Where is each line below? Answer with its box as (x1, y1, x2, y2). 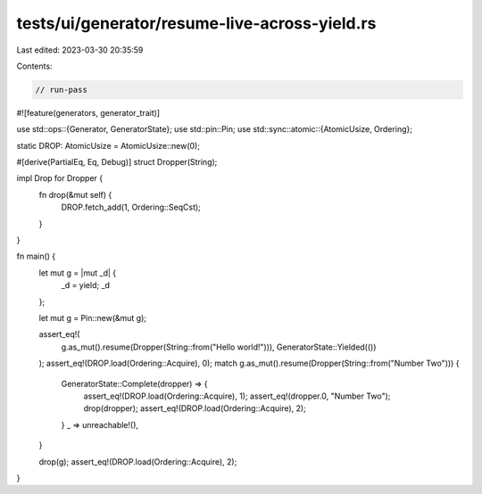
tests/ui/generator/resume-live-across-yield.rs (16, 13, 377, 33)
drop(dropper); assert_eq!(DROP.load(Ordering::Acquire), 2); (83, 403, 307, 414)
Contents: (16, 61, 53, 71)
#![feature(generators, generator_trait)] (16, 107, 161, 118)
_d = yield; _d (61, 280, 111, 291)
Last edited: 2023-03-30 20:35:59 (16, 45, 144, 55)
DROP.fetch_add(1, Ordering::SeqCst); (61, 202, 201, 213)
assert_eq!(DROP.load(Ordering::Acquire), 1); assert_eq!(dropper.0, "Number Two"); (83, 391, 391, 401)
